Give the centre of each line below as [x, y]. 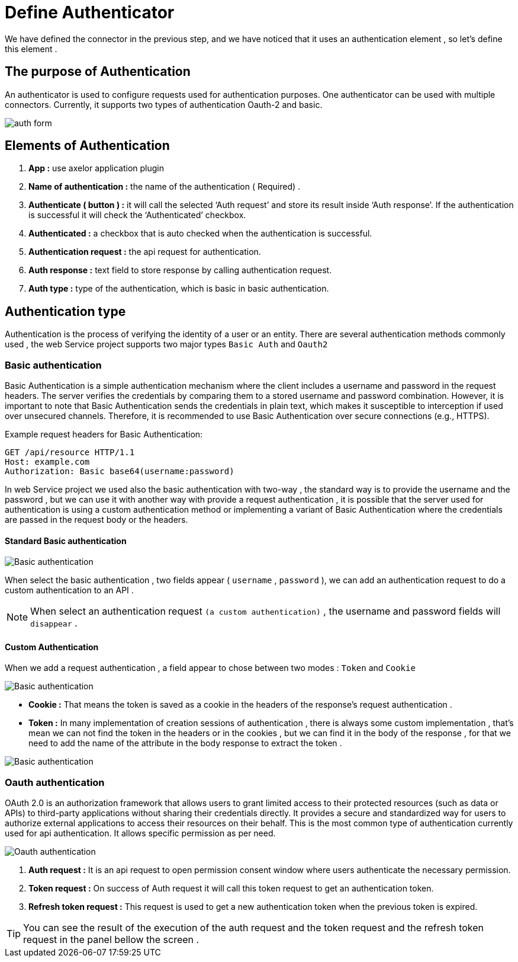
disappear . [54, 623]
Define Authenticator [90, 12]
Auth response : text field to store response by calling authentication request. [180, 270]
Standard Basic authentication [66, 541]
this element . [31, 49]
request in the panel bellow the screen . [111, 940]
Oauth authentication [55, 782]
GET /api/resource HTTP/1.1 [70, 453]
